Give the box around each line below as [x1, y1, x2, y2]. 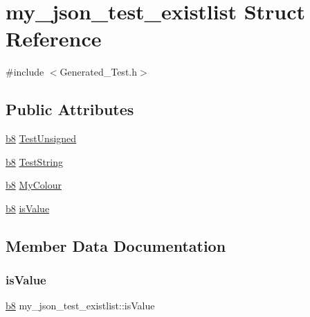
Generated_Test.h [60, 65, 138, 79]
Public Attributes [6, 98, 134, 120]
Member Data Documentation [6, 234, 226, 256]
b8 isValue [6, 200, 50, 215]
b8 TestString [6, 154, 63, 169]
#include [6, 65, 44, 79]
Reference [6, 24, 102, 53]
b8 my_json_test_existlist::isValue [6, 298, 155, 313]
